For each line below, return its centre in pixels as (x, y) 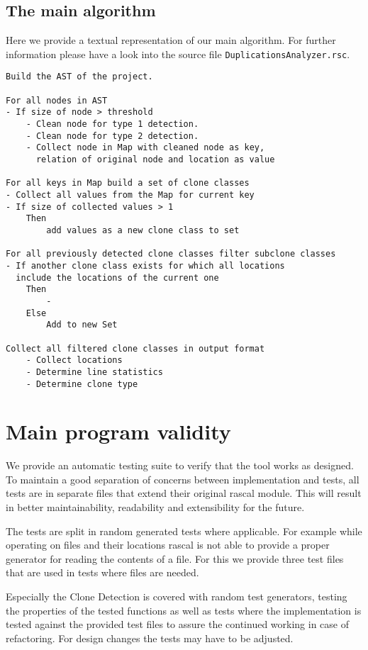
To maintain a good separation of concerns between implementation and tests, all (183, 479)
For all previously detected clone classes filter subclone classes (171, 254)
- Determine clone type (82, 384)
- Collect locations (74, 360)
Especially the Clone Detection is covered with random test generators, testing (177, 596)
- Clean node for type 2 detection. (112, 136)
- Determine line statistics (94, 372)
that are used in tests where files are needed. (102, 572)
